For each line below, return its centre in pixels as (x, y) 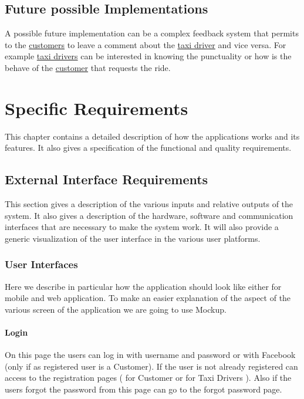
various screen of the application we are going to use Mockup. (116, 309)
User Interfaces (41, 264)
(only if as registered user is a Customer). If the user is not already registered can (151, 366)
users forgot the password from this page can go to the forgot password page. (143, 389)
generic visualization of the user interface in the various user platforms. (133, 238)
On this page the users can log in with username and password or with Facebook (150, 355)
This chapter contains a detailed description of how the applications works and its (152, 136)
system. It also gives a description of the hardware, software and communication (149, 215)
